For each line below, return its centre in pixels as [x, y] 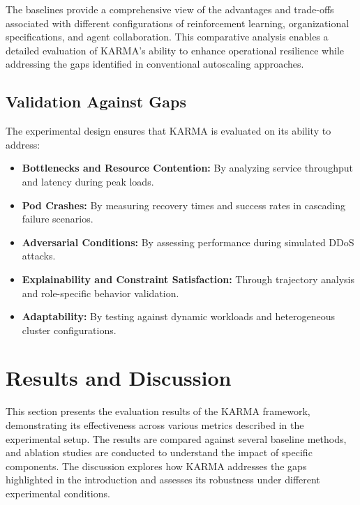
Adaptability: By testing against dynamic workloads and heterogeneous [179, 316]
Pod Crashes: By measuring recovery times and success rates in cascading [184, 205]
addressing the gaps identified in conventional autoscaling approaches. [155, 64]
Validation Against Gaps [96, 101]
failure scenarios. [58, 219]
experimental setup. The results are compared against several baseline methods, [176, 438]
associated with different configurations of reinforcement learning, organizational [178, 23]
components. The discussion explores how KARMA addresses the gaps [156, 466]
